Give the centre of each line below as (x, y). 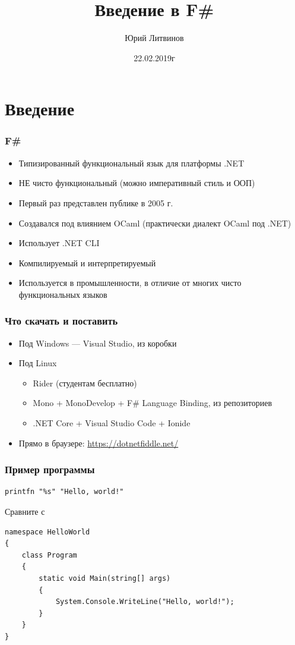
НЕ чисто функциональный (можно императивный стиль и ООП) (137, 183)
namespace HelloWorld (47, 532)
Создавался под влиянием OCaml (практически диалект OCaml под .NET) (155, 223)
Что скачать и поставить (61, 321)
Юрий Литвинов (154, 38)
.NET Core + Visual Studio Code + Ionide (112, 423)
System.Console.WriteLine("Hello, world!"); (145, 602)
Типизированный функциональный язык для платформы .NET (131, 163)
